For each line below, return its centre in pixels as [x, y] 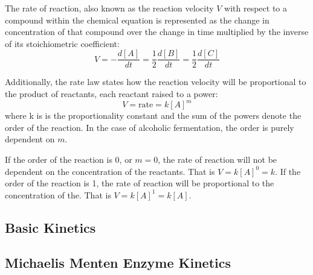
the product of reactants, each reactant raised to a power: [111, 94]
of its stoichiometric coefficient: [62, 43]
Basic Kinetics [50, 227]
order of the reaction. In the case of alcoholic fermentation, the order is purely [150, 127]
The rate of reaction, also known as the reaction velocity [109, 8]
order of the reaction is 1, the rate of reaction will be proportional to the [140, 183]
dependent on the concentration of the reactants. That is [110, 171]
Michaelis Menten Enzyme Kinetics [118, 263]
